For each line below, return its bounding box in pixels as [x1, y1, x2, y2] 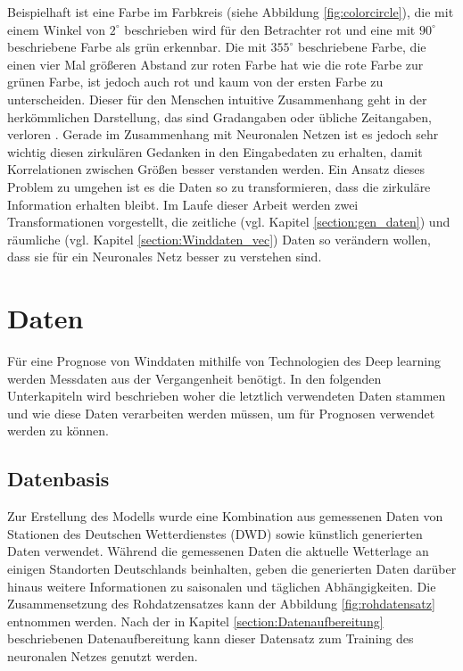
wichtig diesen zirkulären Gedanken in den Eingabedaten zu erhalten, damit [7, 142, 423, 161]
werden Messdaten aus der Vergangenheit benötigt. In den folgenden [7, 369, 382, 387]
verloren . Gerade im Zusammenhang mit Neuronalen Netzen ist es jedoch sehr [7, 125, 439, 144]
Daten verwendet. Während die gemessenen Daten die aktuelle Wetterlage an [7, 542, 429, 560]
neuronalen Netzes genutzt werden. [7, 646, 198, 665]
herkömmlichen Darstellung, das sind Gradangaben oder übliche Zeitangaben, [7, 107, 432, 126]
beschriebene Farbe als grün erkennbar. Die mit [7, 37, 267, 56]
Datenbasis [7, 465, 110, 493]
